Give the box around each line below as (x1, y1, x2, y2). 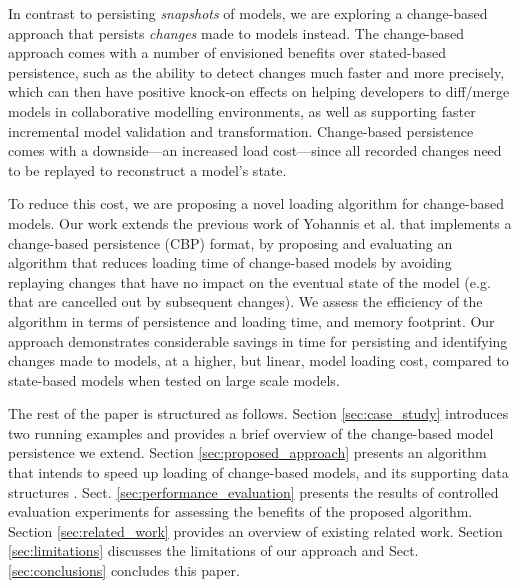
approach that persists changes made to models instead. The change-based (8, 22, 465, 43)
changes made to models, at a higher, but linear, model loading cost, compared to (8, 350, 509, 371)
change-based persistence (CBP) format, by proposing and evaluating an (8, 232, 453, 253)
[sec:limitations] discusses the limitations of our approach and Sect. (8, 540, 419, 561)
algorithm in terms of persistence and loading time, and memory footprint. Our (8, 310, 495, 331)
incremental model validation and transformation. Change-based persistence (8, 120, 474, 141)
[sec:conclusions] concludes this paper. (8, 560, 240, 581)
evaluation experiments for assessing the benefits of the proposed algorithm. (8, 501, 473, 522)
